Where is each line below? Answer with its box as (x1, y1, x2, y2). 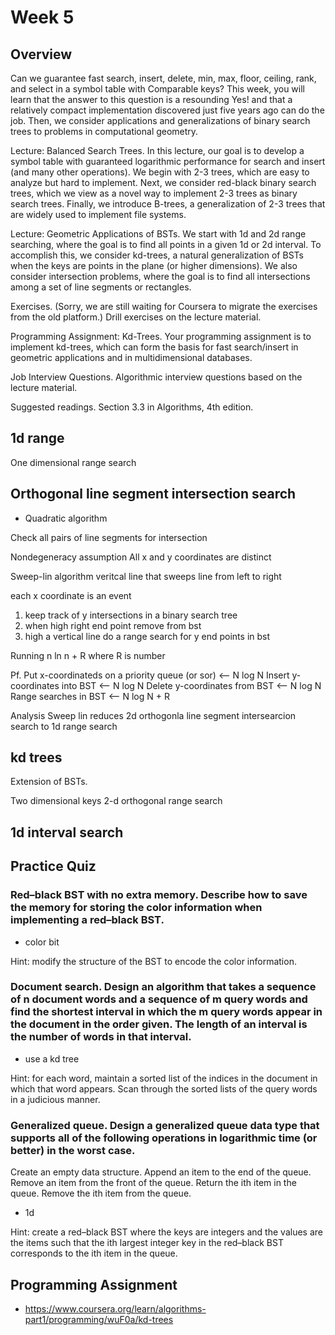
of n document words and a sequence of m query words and (10, 992, 308, 1006)
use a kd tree (24, 1052, 80, 1065)
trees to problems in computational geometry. (10, 126, 199, 137)
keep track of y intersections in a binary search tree (24, 609, 238, 621)
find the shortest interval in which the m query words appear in (10, 1005, 323, 1019)
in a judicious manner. (10, 1093, 101, 1105)
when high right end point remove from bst (24, 619, 202, 631)
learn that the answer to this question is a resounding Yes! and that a (10, 94, 293, 105)
